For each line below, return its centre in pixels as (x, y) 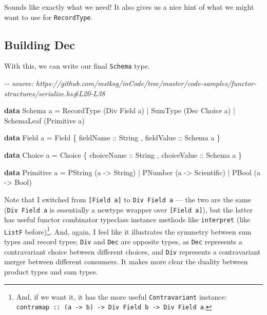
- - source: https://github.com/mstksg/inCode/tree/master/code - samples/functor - (130, 83)
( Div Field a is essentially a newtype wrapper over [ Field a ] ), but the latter (128, 209)
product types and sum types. (51, 272)
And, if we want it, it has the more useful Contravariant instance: (121, 296)
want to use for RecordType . (49, 17)
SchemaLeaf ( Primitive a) (44, 120)
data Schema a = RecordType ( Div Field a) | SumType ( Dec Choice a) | (120, 110)
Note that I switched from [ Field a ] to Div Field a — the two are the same (128, 199)
